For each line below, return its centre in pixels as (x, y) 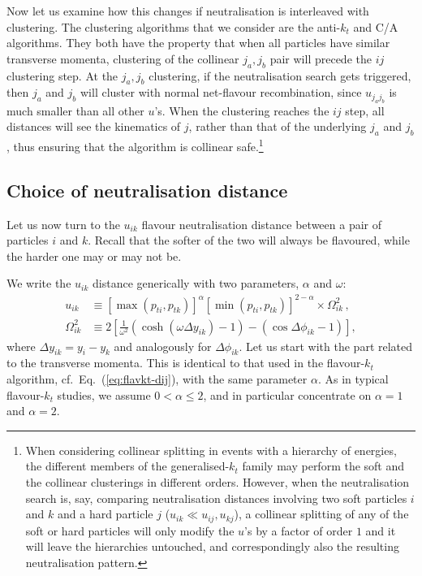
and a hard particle (105, 514)
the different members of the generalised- (127, 466)
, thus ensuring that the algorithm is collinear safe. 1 (135, 145)
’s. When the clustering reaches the (242, 110)
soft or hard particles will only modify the (130, 530)
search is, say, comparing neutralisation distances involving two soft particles (216, 498)
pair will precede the (321, 58)
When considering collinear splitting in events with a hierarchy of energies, (211, 450)
